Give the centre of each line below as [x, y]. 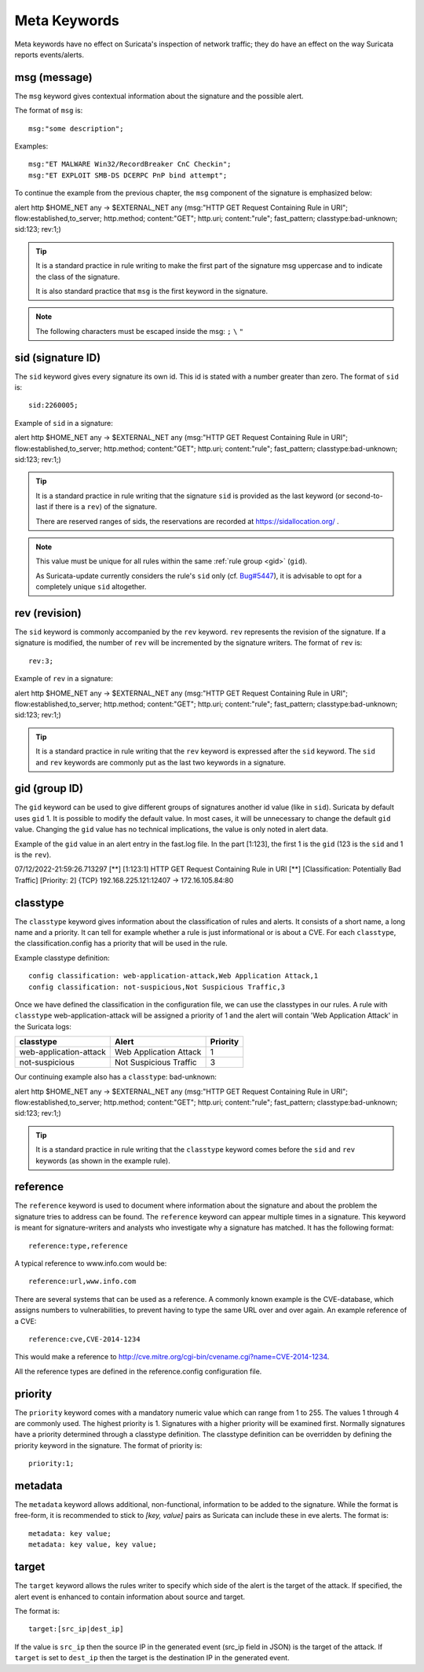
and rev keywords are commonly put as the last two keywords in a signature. [161, 762]
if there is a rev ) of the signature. [103, 507]
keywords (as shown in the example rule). [103, 1160]
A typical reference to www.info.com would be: [91, 1263]
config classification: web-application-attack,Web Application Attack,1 [174, 976]
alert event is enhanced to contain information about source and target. [130, 1597]
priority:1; [51, 1464]
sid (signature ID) [58, 357]
